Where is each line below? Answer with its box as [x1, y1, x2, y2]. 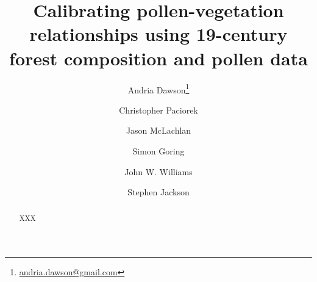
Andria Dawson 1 [127, 81, 190, 96]
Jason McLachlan [126, 124, 191, 137]
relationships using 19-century [29, 21, 288, 46]
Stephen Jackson [127, 186, 190, 198]
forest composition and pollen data [9, 45, 308, 70]
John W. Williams [124, 165, 193, 178]
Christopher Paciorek [119, 103, 198, 116]
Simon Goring [132, 144, 185, 157]
